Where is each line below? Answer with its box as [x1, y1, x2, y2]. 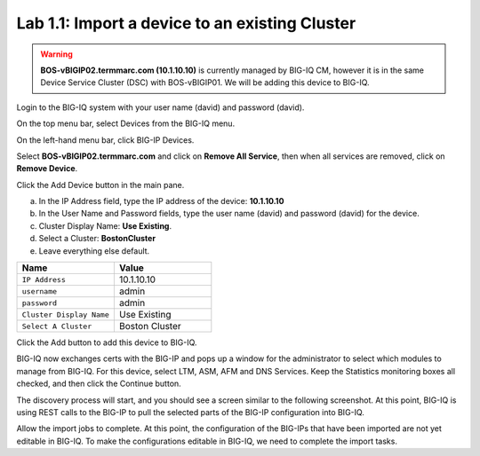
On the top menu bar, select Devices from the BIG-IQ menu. [16, 118, 236, 129]
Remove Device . [16, 163, 78, 174]
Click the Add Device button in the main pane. [16, 179, 185, 190]
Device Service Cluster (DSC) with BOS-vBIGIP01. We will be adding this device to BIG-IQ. [40, 77, 370, 88]
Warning [40, 49, 73, 59]
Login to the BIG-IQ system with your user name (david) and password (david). [16, 102, 305, 113]
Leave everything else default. [38, 245, 150, 256]
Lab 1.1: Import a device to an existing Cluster [16, 13, 356, 33]
